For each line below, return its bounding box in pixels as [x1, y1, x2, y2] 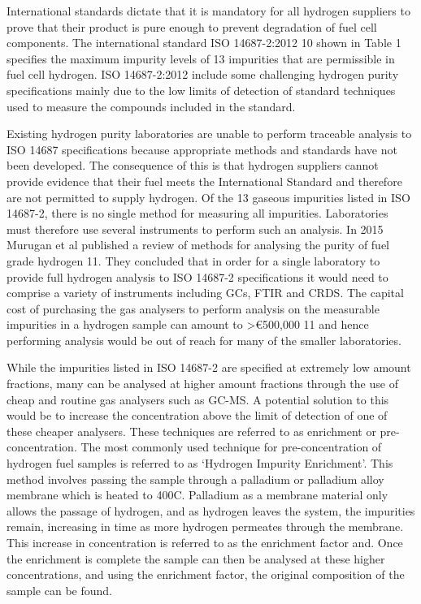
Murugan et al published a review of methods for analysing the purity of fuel [7, 236, 390, 253]
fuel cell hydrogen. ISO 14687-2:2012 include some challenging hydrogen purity [7, 66, 399, 83]
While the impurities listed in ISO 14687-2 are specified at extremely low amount [7, 359, 411, 376]
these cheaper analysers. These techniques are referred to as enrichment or [7, 422, 376, 439]
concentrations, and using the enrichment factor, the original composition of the [7, 566, 405, 583]
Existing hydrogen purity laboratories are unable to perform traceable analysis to [7, 125, 412, 142]
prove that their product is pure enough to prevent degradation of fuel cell [7, 18, 377, 35]
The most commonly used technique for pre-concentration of [80, 438, 382, 455]
